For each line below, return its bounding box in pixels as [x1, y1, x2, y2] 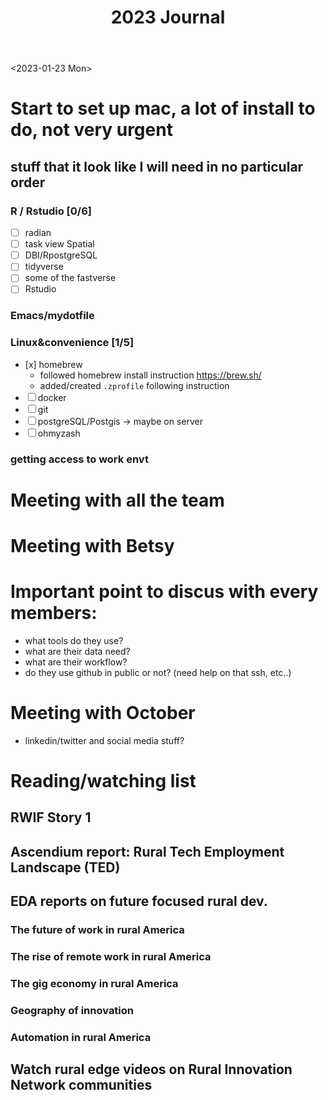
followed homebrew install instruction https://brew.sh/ [39, 369, 262, 381]
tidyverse [24, 261, 64, 273]
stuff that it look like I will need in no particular [10, 158, 304, 175]
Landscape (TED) [10, 859, 121, 876]
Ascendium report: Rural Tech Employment [10, 843, 285, 860]
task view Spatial [24, 238, 95, 250]
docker [37, 391, 67, 403]
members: [10, 602, 98, 625]
